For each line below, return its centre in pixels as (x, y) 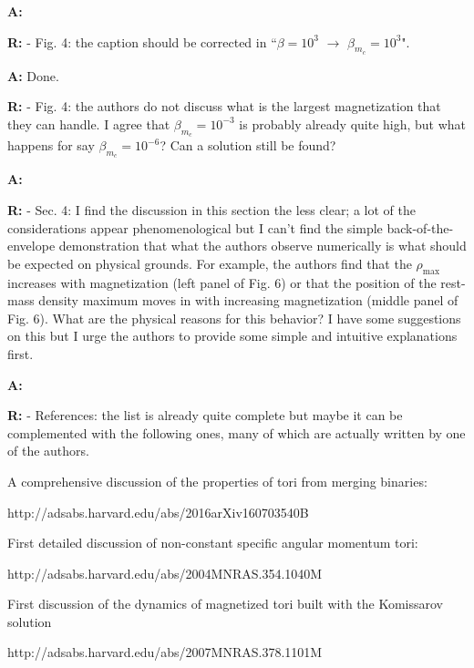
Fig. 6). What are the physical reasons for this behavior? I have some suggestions (234, 318)
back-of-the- (420, 227)
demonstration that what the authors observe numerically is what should (263, 246)
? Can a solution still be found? (248, 145)
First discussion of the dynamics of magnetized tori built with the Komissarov (226, 604)
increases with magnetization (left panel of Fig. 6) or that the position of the (222, 282)
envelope (31, 246)
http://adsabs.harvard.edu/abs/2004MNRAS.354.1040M (165, 573)
